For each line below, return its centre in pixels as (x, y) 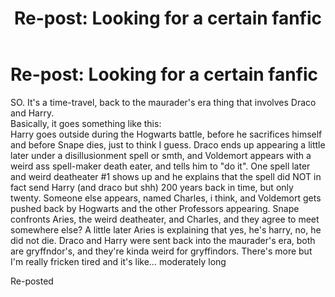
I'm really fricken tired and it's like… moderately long (118, 261)
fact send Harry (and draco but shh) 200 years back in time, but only (152, 187)
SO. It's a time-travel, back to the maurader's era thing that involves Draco (163, 102)
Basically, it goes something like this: (86, 123)
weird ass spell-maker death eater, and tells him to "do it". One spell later (160, 166)
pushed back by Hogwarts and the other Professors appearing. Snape (155, 208)
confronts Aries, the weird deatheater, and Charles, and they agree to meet (165, 219)
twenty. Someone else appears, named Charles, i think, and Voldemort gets (166, 198)
